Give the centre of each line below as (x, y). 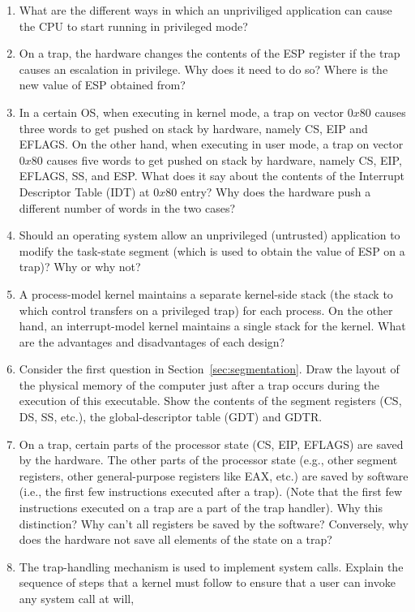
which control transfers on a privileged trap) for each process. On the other (206, 310)
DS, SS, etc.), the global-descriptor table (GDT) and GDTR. (171, 417)
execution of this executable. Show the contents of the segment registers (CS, (210, 401)
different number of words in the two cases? (127, 207)
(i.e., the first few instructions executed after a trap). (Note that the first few (211, 491)
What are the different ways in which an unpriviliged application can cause (205, 10)
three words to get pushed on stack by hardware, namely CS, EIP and (193, 128)
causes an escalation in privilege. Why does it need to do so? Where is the (203, 69)
